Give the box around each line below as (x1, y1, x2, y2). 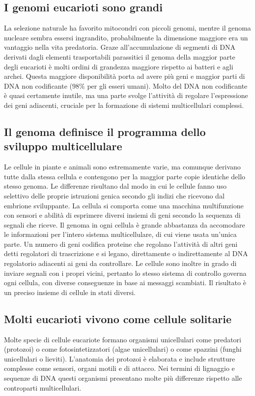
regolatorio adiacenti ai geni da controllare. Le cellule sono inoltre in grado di (4, 258, 237, 268)
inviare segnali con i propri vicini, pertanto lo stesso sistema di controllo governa (4, 267, 247, 278)
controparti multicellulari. (4, 382, 82, 393)
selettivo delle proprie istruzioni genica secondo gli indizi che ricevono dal (4, 190, 225, 200)
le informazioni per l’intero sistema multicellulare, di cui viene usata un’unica (4, 229, 237, 239)
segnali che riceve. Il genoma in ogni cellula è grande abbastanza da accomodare (4, 219, 245, 230)
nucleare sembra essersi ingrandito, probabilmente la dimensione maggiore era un (4, 32, 248, 42)
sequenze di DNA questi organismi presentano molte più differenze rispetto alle (4, 373, 242, 383)
